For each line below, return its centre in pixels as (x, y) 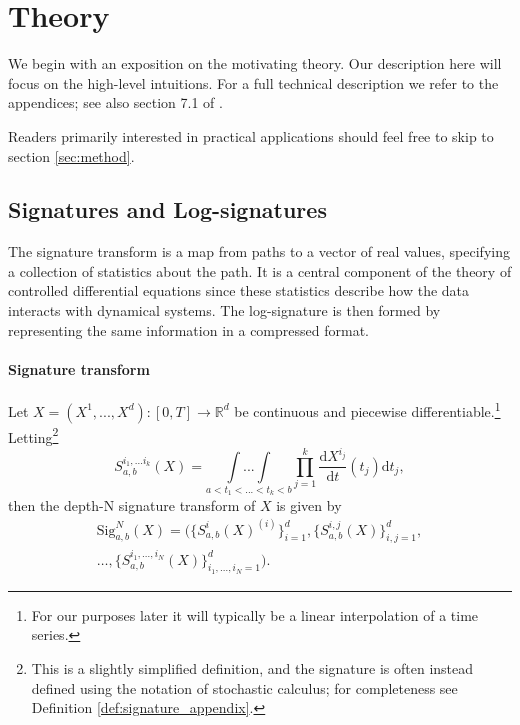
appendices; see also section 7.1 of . (115, 102)
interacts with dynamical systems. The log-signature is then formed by (224, 310)
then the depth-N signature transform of (132, 504)
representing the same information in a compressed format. (188, 329)
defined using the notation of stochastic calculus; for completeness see (244, 687)
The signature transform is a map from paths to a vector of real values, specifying (259, 251)
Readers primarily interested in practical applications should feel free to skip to (251, 135)
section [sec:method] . (71, 155)
